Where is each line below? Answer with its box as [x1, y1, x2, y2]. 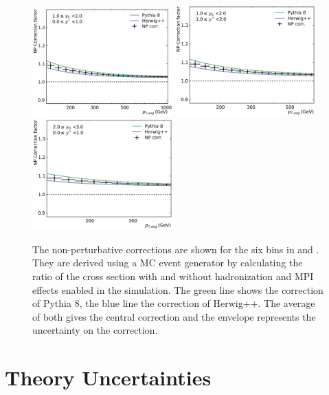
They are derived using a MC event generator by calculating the [32, 255, 303, 270]
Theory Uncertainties [5, 363, 212, 392]
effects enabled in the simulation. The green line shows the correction [32, 282, 324, 297]
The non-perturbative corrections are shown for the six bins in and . [32, 242, 319, 256]
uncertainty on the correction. [32, 323, 158, 337]
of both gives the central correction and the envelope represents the [32, 309, 316, 323]
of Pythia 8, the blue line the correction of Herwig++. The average [32, 296, 315, 310]
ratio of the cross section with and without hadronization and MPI [32, 268, 314, 283]
